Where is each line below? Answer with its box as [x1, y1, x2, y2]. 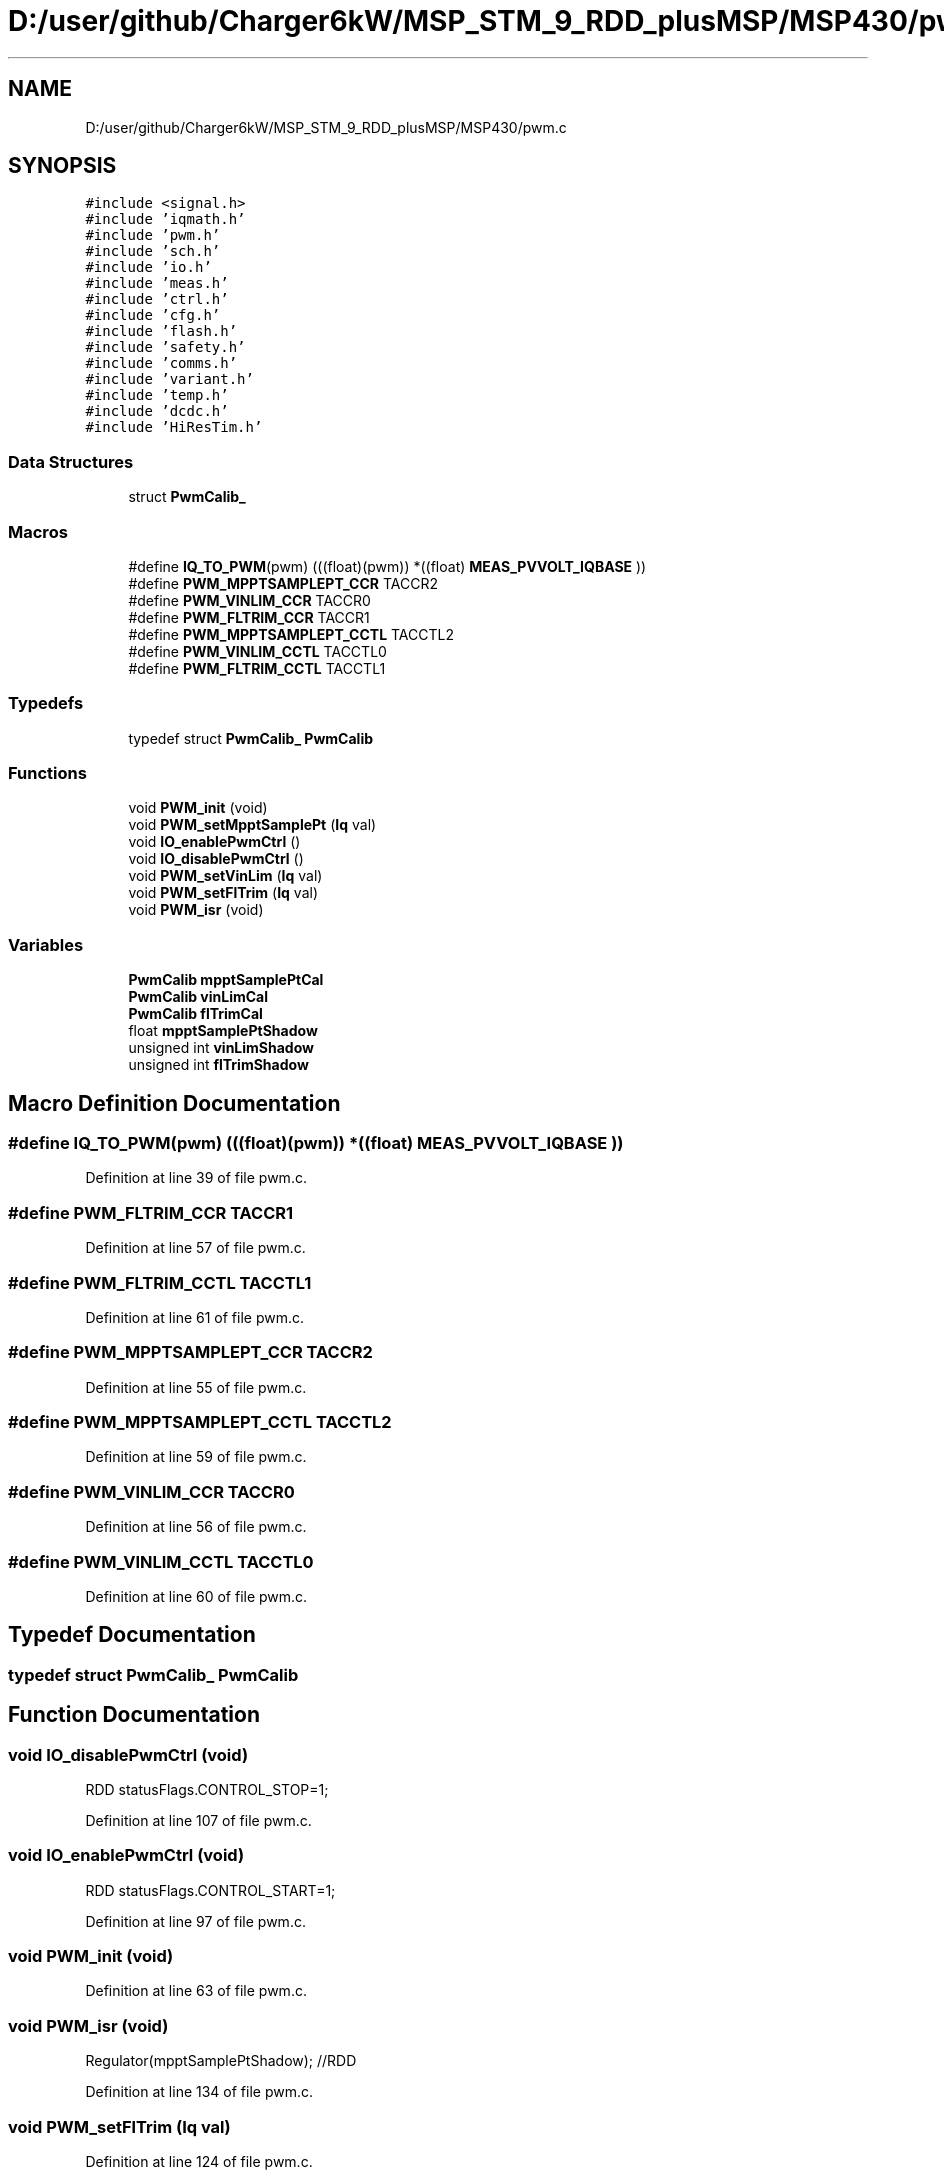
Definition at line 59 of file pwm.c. [85, 1448, 307, 1466]
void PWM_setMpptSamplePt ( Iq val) [128, 816, 377, 834]
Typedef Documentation [8, 1622, 256, 1648]
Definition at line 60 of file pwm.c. [85, 1587, 308, 1605]
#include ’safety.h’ [85, 339, 246, 356]
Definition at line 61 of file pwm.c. [85, 1308, 304, 1326]
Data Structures [8, 451, 134, 472]
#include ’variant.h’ [85, 371, 254, 388]
